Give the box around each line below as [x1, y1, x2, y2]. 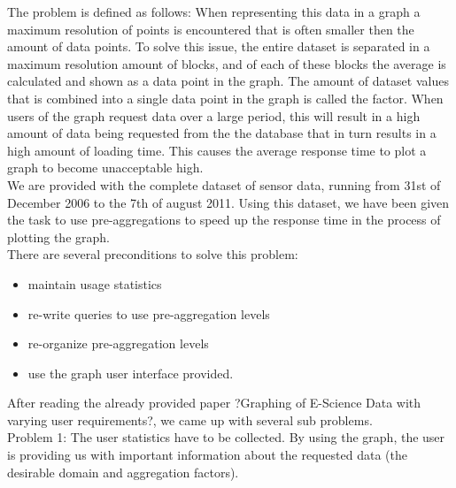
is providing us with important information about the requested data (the [7, 446, 407, 464]
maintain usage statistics [27, 274, 162, 293]
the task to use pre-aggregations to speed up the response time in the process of [7, 210, 441, 229]
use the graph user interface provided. [27, 363, 234, 382]
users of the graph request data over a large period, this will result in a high [7, 106, 421, 125]
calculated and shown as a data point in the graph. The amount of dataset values [7, 72, 449, 90]
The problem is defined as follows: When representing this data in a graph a [7, 3, 421, 20]
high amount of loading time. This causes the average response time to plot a [7, 141, 427, 159]
